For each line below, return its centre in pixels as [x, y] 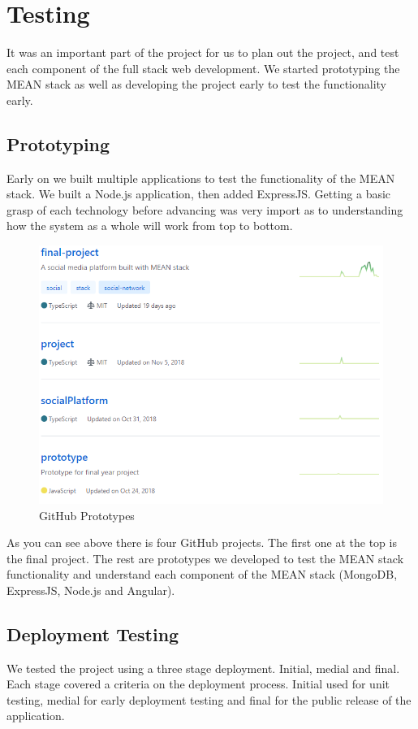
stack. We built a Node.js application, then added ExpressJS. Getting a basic [199, 194]
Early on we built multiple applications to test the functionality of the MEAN [201, 178]
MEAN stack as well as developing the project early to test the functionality [197, 84]
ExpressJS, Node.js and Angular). [91, 590]
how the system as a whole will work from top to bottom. [150, 226]
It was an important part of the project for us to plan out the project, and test [203, 52]
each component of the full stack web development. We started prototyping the [203, 68]
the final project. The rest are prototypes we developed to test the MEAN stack [205, 558]
